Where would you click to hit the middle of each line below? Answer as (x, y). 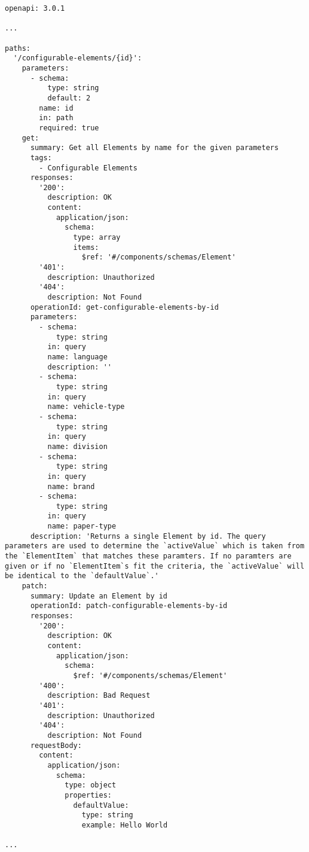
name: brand (71, 486)
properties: (88, 795)
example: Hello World (125, 825)
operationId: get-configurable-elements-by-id (124, 307)
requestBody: (56, 745)
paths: (18, 48)
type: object (91, 785)
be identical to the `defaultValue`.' (82, 576)
